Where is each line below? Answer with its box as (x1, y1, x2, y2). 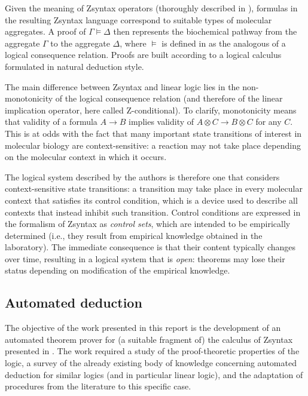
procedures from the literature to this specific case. (5, 380, 191, 392)
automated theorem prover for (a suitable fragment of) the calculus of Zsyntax (5, 333, 293, 345)
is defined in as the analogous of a (161, 36, 286, 49)
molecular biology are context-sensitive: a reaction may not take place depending (5, 139, 301, 151)
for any (255, 115, 282, 128)
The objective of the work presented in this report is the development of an (5, 321, 281, 334)
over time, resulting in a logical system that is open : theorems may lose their (5, 252, 285, 265)
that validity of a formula (5, 115, 97, 128)
